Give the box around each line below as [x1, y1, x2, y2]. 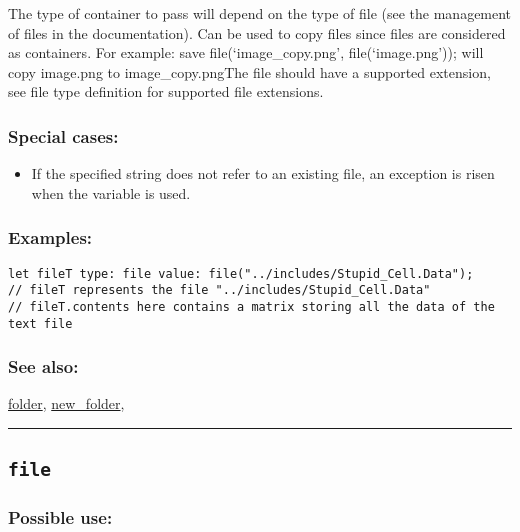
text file [8, 316, 73, 331]
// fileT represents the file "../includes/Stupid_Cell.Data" [8, 283, 431, 298]
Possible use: [8, 505, 113, 530]
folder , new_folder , [8, 393, 125, 414]
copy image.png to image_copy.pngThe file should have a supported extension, [8, 61, 491, 82]
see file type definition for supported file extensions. [8, 81, 324, 102]
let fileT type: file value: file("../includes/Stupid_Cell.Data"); [8, 266, 474, 281]
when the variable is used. [31, 182, 191, 203]
